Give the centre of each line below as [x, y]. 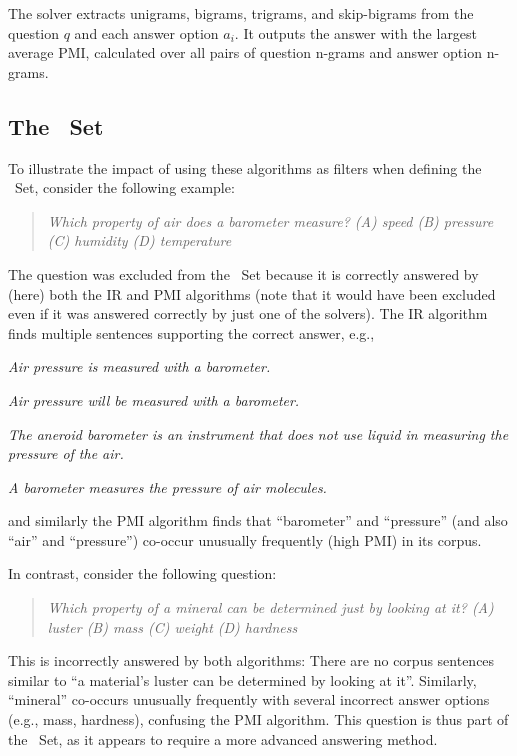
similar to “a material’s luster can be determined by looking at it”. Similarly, [242, 679]
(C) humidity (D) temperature [139, 240]
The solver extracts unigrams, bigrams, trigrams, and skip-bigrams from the [241, 13]
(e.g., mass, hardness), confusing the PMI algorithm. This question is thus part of [258, 719]
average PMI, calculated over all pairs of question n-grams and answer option [245, 52]
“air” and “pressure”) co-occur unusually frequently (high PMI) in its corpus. [245, 539]
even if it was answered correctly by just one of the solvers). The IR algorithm [248, 313]
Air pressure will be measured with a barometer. [154, 399]
